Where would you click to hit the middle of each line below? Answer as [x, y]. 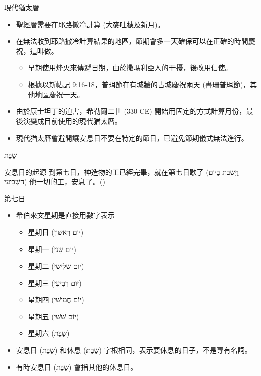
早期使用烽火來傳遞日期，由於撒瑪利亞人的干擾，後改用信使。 [130, 68]
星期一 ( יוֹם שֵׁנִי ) [52, 249]
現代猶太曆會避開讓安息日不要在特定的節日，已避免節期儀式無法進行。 [132, 138]
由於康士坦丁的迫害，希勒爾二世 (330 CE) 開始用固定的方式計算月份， [131, 111]
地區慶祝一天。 [60, 94]
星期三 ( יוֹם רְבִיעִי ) [55, 282]
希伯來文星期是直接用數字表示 [65, 215]
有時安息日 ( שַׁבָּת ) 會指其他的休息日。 [77, 367]
